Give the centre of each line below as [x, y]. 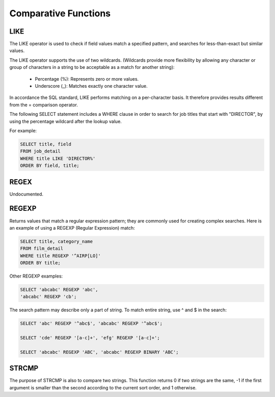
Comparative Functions [60, 13]
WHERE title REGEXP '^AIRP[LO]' [61, 256]
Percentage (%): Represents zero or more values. [87, 79]
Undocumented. [26, 194]
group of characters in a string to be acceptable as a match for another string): [92, 67]
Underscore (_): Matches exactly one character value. [91, 86]
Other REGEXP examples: [36, 276]
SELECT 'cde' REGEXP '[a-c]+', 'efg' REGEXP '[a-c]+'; [90, 338]
